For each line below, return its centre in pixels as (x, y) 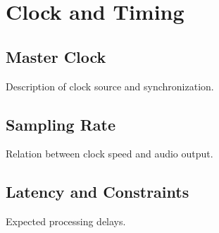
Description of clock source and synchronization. (110, 86)
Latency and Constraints (98, 192)
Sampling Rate (61, 124)
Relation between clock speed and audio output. (109, 154)
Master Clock (56, 56)
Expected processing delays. (66, 221)
